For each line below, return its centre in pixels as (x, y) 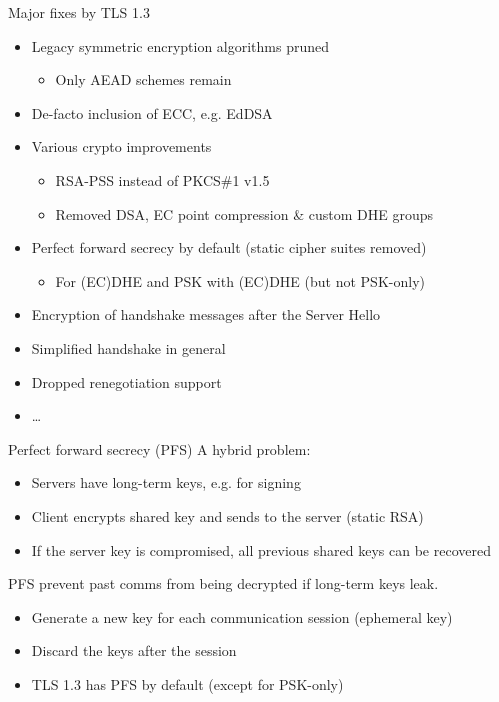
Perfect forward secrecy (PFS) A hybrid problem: (159, 448)
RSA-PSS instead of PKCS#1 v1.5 (162, 179)
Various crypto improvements (121, 146)
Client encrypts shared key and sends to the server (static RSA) (227, 515)
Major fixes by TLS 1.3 (79, 12)
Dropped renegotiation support (126, 381)
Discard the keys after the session (134, 650)
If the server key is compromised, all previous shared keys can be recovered (261, 549)
